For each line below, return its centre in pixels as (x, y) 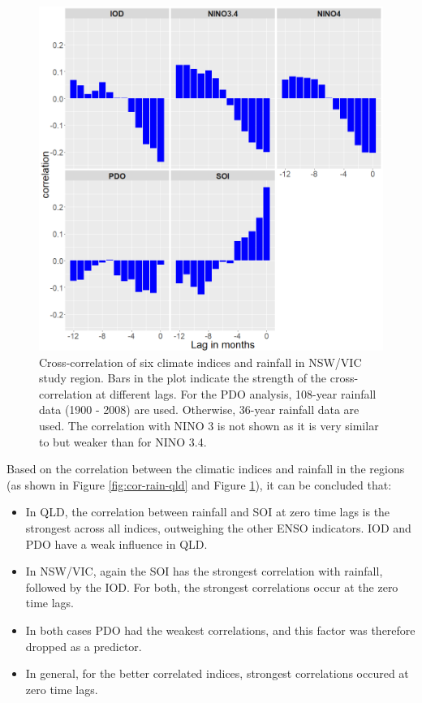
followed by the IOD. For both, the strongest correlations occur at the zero (212, 587)
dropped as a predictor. (84, 646)
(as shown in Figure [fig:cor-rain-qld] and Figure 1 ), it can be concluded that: (199, 484)
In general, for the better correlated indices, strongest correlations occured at (217, 673)
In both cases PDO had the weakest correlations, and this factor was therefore (220, 630)
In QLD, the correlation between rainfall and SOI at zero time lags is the (208, 512)
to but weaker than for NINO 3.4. (123, 441)
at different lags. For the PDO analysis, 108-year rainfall (236, 393)
